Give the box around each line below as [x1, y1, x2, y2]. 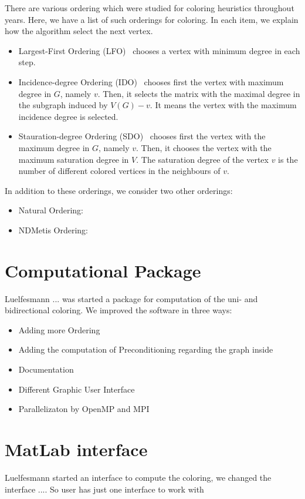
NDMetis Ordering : [18, 223, 89, 236]
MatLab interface [5, 437, 148, 461]
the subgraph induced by [18, 99, 108, 111]
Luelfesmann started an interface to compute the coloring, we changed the [5, 471, 272, 483]
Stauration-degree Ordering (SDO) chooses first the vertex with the [18, 130, 266, 142]
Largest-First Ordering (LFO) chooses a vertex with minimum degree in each [18, 44, 300, 56]
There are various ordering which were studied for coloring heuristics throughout [5, 2, 294, 14]
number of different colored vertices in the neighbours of [18, 165, 221, 177]
